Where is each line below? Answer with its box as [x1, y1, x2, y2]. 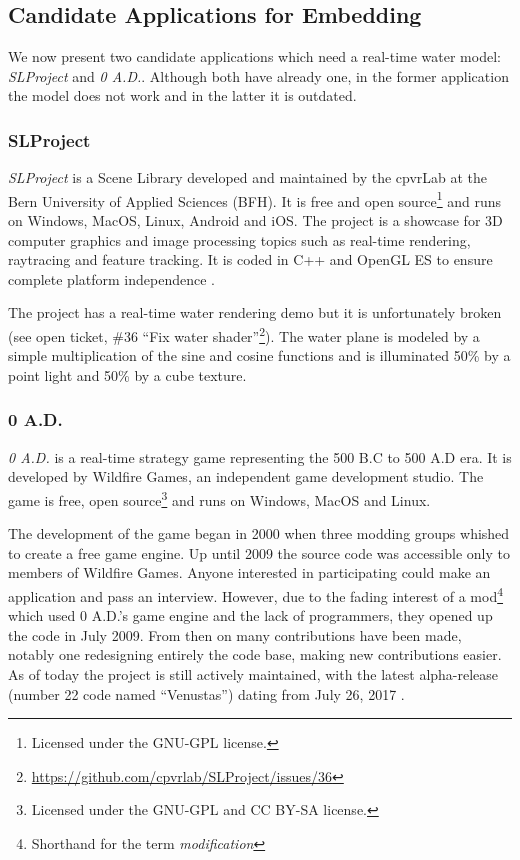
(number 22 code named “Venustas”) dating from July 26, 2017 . [8, 683, 405, 704]
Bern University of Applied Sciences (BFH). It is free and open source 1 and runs [8, 187, 502, 211]
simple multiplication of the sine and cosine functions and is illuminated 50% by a [8, 345, 511, 366]
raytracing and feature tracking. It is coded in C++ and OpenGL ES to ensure [8, 249, 493, 270]
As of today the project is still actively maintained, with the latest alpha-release [8, 663, 499, 684]
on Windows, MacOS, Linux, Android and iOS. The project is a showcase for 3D [8, 210, 503, 231]
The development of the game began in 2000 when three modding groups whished [8, 523, 510, 544]
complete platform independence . [8, 268, 215, 289]
